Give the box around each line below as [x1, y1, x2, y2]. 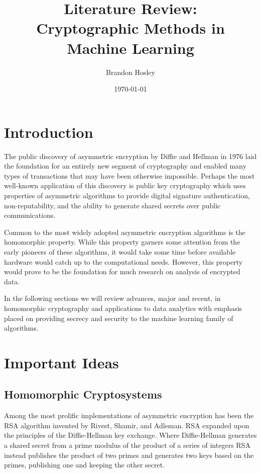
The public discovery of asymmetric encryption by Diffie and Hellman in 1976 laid [4, 150, 257, 161]
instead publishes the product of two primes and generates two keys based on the [4, 449, 254, 460]
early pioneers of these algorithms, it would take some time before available [4, 246, 236, 257]
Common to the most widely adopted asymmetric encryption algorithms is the [4, 226, 245, 237]
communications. [4, 210, 56, 220]
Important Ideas [4, 352, 119, 372]
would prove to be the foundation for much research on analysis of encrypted [4, 266, 240, 277]
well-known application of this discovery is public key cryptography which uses [4, 180, 246, 191]
